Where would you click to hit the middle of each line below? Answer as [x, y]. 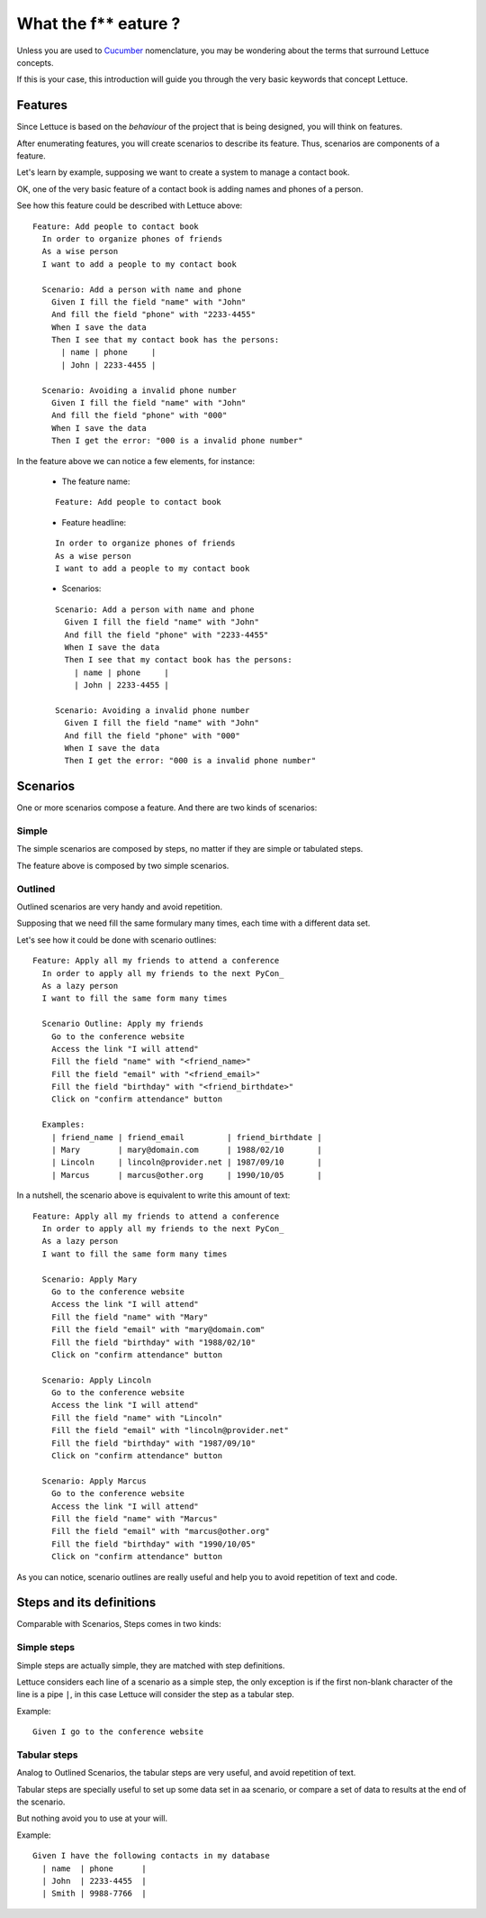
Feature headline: [94, 522]
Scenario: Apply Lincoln [97, 1380]
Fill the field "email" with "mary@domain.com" [158, 1330]
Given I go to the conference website [118, 1732]
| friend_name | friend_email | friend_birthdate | [187, 1137]
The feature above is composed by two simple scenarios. [123, 865]
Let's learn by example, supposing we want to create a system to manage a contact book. [183, 172]
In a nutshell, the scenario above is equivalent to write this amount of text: [153, 1195]
